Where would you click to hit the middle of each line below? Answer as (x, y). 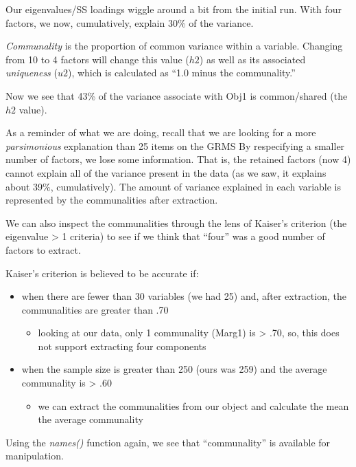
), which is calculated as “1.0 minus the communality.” (181, 73)
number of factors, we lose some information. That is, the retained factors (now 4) (178, 159)
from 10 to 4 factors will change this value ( (97, 59)
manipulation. (35, 456)
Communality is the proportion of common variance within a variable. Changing (174, 46)
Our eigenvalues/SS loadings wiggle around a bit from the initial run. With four (174, 9)
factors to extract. (43, 249)
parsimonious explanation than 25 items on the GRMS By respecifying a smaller (175, 145)
